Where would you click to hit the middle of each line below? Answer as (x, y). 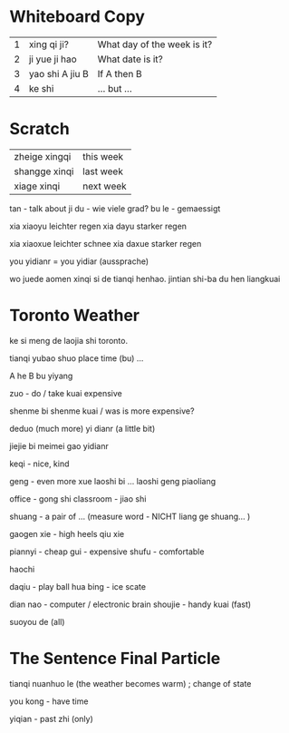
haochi (22, 569)
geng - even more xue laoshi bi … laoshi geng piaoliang (113, 481)
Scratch (39, 129)
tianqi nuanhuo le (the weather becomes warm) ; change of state (130, 683)
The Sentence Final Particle (115, 659)
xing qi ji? (49, 44)
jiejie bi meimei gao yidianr (59, 445)
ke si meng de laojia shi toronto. (69, 340)
